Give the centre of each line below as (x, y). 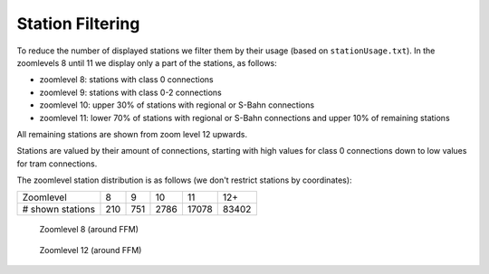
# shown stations (58, 210)
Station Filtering (78, 24)
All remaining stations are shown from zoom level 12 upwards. (132, 134)
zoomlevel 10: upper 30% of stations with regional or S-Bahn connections (177, 105)
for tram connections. (57, 164)
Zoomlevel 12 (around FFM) (91, 250)
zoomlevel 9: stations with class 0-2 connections (130, 92)
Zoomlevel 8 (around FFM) (89, 230)
